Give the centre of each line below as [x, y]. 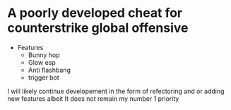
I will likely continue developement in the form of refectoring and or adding [116, 91]
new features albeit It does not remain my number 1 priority [93, 98]
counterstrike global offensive [98, 28]
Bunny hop [44, 55]
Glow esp [42, 62]
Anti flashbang [49, 70]
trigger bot [44, 77]
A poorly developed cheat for [95, 13]
